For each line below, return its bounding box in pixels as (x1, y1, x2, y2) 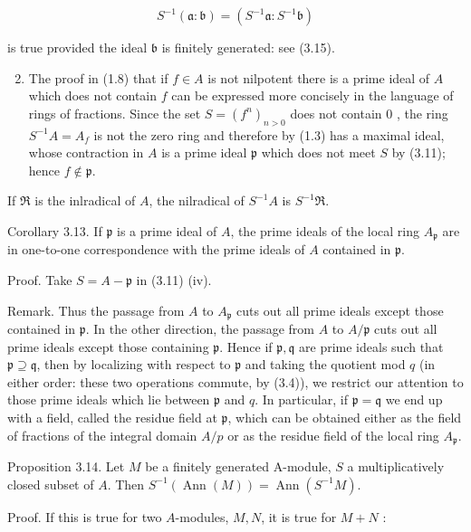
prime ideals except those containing (7, 337, 209, 356)
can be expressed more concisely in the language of (171, 86, 454, 105)
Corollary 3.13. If (7, 221, 102, 240)
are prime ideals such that (299, 337, 444, 356)
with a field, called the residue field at (7, 408, 217, 427)
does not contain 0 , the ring (290, 103, 448, 122)
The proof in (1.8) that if (28, 68, 168, 87)
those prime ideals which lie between (7, 390, 210, 409)
